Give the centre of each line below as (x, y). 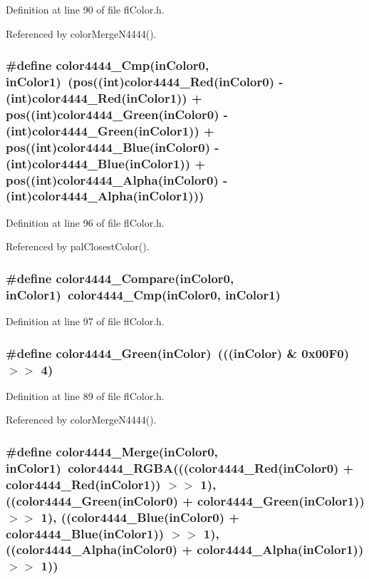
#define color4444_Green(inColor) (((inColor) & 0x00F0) (178, 353)
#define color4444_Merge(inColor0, (112, 451)
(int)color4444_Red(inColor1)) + (104, 97)
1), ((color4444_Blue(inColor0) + (140, 517)
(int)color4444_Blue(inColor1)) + (106, 163)
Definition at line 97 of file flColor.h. (85, 321)
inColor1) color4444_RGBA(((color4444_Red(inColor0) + (180, 467)
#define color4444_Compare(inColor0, (120, 278)
